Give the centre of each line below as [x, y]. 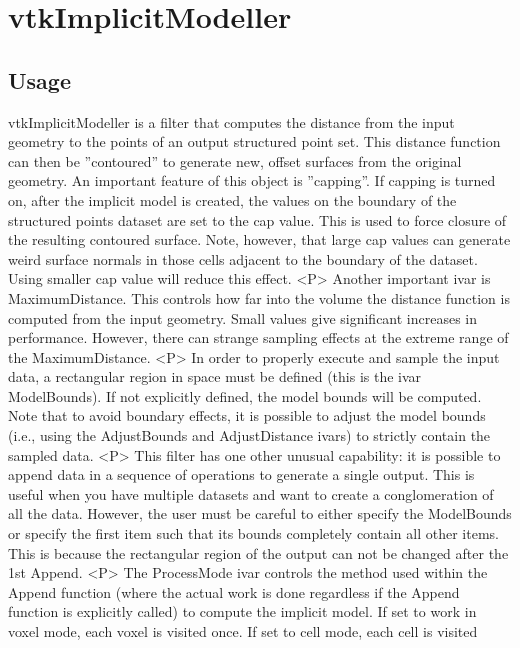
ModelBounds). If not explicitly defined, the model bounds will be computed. [245, 395]
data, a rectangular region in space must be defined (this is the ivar [215, 376]
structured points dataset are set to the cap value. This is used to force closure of [257, 219]
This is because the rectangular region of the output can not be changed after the [258, 552]
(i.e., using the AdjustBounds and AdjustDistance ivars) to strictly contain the [249, 435]
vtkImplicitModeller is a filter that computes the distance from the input [231, 121]
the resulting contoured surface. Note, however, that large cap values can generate [259, 239]
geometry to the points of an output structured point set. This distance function [254, 141]
